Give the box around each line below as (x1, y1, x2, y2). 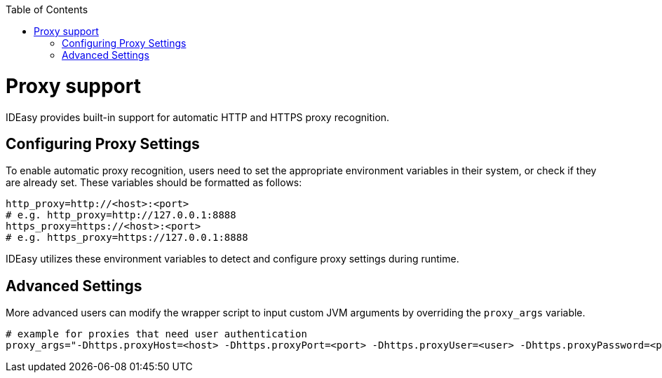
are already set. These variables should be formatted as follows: (6, 176, 302, 189)
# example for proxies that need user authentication (6, 328, 307, 340)
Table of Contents (6, 3, 88, 15)
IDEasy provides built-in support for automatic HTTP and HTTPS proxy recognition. (6, 111, 390, 123)
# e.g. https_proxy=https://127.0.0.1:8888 (6, 232, 248, 244)
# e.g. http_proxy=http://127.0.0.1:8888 (6, 209, 236, 221)
